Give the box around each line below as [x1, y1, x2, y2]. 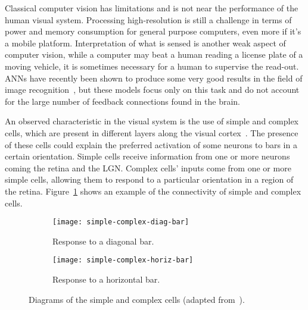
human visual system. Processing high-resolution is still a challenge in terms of [5, 13, 292, 26]
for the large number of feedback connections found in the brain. [5, 95, 240, 107]
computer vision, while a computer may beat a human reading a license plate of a [5, 48, 303, 61]
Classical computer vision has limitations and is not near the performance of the [5, 2, 298, 14]
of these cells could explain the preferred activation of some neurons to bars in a [5, 138, 297, 151]
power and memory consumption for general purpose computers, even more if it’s [5, 25, 301, 37]
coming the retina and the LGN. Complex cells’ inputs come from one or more [5, 161, 291, 174]
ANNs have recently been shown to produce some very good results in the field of [5, 71, 303, 84]
